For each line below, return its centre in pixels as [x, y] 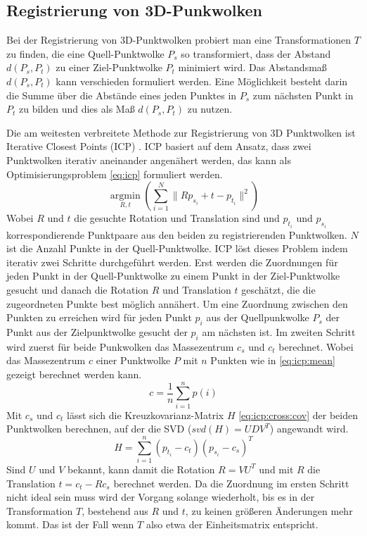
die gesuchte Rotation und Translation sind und [177, 218]
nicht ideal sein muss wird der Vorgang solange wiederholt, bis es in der [161, 497]
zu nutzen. [210, 109]
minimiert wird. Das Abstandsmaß [252, 67]
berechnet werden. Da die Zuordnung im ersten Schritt [231, 483]
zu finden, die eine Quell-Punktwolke [85, 53]
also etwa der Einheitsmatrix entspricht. [232, 524]
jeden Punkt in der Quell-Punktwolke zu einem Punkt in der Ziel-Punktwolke [173, 276]
